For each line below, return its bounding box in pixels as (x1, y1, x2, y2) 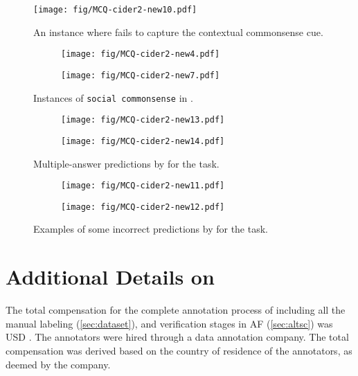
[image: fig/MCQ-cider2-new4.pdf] (61, 49, 220, 60)
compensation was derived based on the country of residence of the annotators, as (6, 343, 352, 357)
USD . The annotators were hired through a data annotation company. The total (6, 330, 349, 344)
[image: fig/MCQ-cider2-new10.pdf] (33, 5, 197, 15)
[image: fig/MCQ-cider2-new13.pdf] (61, 115, 225, 125)
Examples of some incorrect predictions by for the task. (33, 222, 268, 236)
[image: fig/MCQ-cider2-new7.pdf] (61, 70, 220, 80)
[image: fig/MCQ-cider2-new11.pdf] (61, 181, 225, 191)
